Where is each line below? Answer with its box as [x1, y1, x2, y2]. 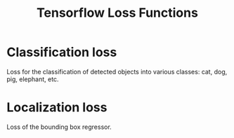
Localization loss [6, 99, 108, 116]
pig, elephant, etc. [6, 75, 59, 83]
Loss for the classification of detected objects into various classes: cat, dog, [6, 67, 228, 76]
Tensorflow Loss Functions [37, 5, 198, 21]
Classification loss [6, 44, 117, 60]
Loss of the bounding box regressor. [6, 123, 112, 131]
